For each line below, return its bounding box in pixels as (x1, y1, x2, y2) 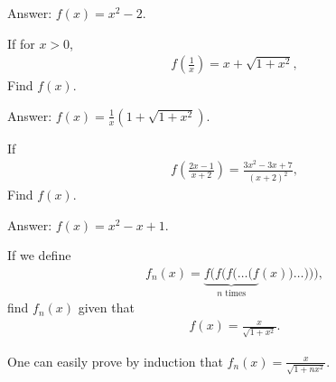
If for (7, 33, 35, 52)
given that (78, 298, 135, 317)
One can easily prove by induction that (7, 351, 223, 370)
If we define (7, 246, 71, 265)
